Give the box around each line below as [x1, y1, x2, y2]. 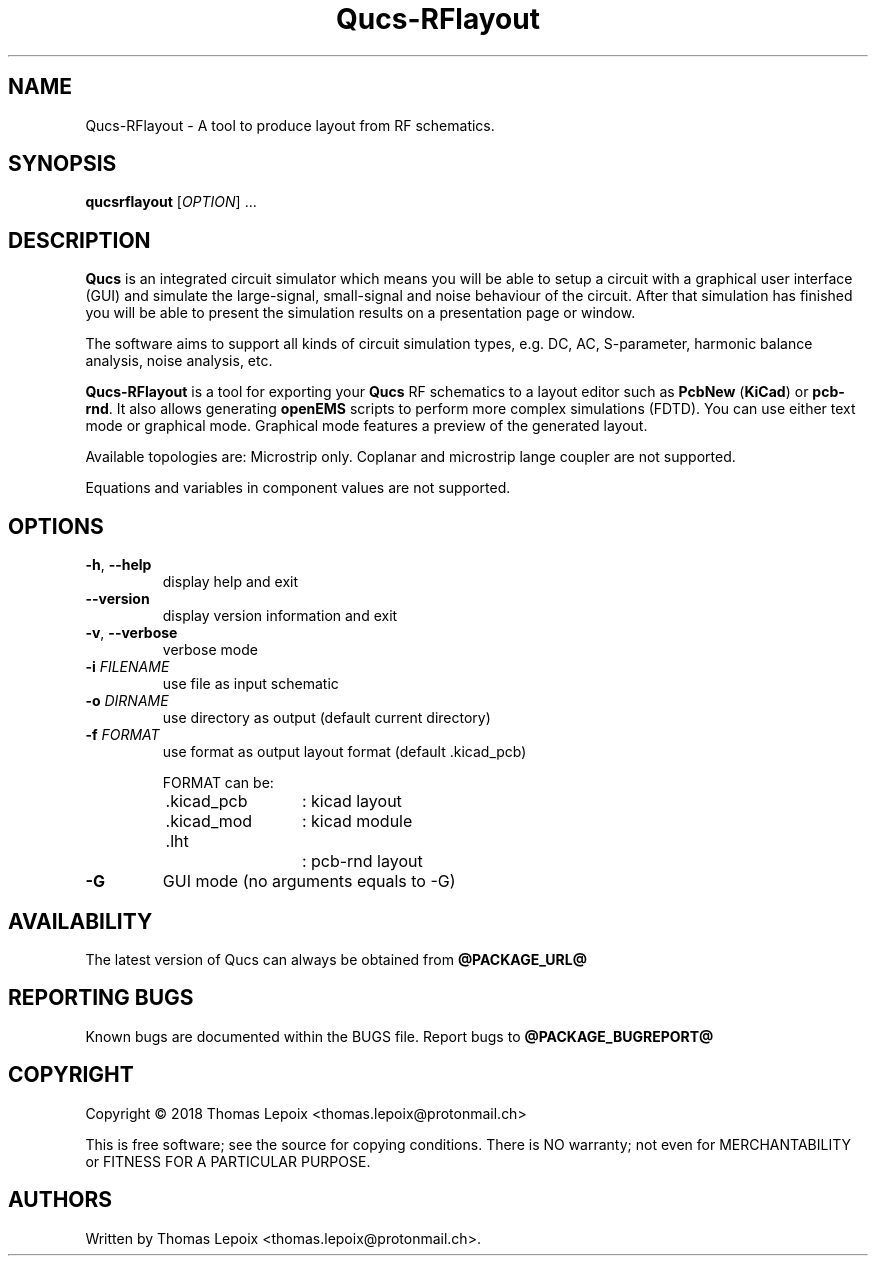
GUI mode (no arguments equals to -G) [162, 871, 456, 892]
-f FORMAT [85, 726, 160, 744]
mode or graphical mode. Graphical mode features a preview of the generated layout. [85, 417, 648, 435]
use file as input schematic [162, 675, 339, 693]
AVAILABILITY [8, 908, 153, 934]
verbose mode [162, 641, 258, 659]
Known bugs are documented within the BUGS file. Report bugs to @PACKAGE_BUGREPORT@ [85, 1027, 714, 1045]
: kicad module [301, 811, 413, 832]
